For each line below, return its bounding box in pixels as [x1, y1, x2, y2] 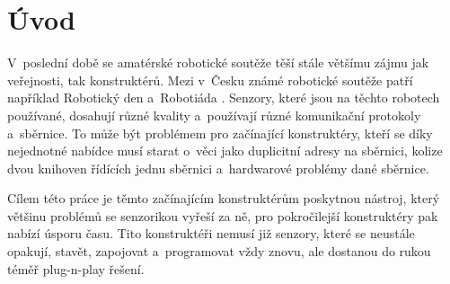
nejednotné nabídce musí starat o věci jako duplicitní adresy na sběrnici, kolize [7, 141, 443, 160]
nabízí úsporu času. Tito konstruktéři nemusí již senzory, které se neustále [7, 224, 415, 243]
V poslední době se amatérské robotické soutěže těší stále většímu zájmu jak [7, 53, 429, 72]
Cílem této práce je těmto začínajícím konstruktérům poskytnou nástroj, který [7, 189, 440, 208]
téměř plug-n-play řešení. [7, 259, 145, 278]
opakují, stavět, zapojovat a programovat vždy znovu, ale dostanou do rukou [7, 242, 431, 261]
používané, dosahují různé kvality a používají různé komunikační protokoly [7, 105, 421, 124]
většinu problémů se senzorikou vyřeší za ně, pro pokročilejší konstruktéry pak [7, 206, 438, 225]
